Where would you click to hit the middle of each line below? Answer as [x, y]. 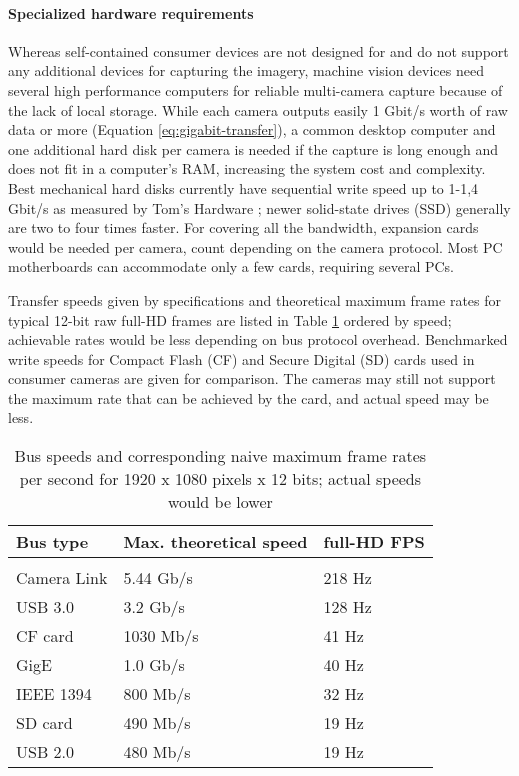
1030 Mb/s [161, 636]
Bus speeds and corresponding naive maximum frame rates [220, 456]
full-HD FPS [374, 542]
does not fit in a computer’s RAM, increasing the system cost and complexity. [247, 168]
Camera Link [62, 578]
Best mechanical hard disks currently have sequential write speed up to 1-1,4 [243, 187]
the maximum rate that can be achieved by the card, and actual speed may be [248, 397]
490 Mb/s [157, 723]
